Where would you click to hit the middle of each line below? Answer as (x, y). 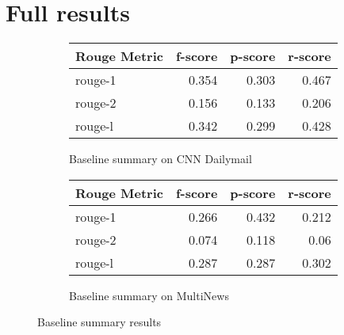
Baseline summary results (99, 322)
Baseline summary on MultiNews (149, 295)
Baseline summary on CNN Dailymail (161, 159)
